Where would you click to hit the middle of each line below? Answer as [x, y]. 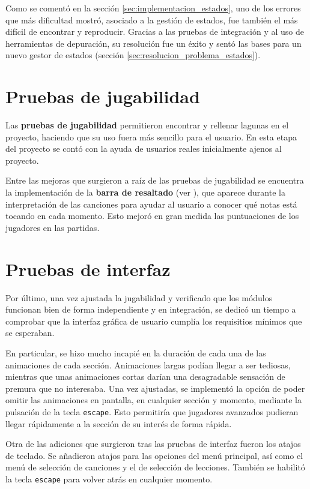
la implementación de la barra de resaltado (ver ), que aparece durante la [145, 192]
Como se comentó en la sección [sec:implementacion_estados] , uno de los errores [153, 8]
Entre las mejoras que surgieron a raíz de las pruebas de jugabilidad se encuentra [155, 180]
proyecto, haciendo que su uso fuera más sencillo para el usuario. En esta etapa [151, 136]
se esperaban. [30, 333]
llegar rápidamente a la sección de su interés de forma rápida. [119, 423]
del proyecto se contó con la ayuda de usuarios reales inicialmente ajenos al [144, 148]
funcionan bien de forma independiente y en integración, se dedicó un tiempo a [151, 309]
